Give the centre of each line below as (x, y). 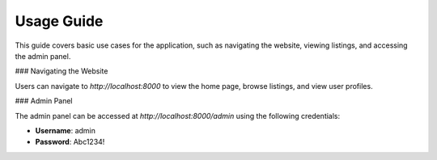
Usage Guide (59, 21)
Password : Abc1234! (70, 142)
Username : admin (66, 130)
